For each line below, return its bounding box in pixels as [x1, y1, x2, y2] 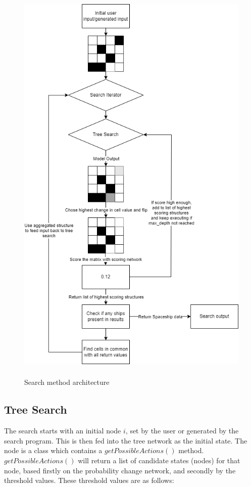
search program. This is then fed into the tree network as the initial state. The [4, 435, 247, 446]
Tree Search [4, 402, 67, 417]
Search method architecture [24, 377, 110, 387]
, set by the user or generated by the [125, 425, 239, 436]
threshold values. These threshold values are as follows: [4, 475, 174, 485]
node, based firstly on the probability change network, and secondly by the [4, 465, 236, 475]
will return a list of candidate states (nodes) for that [78, 455, 240, 466]
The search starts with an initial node [4, 425, 121, 436]
